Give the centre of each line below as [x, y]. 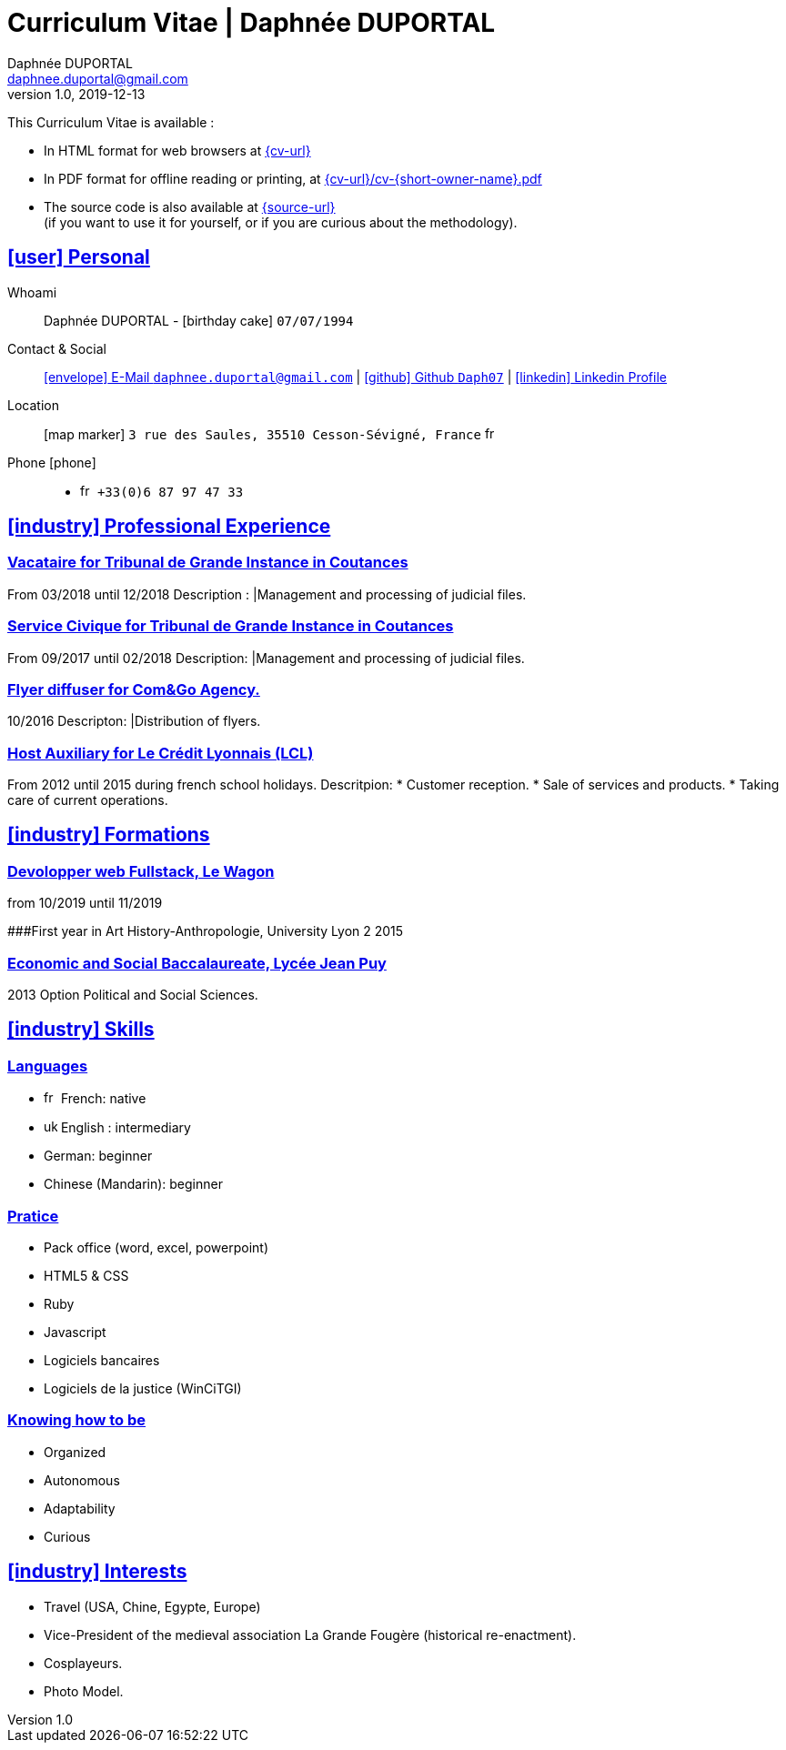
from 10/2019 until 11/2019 [85, 903]
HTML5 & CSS [86, 1276]
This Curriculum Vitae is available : [111, 122]
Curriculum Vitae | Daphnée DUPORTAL [252, 23]
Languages [48, 1066]
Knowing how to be [77, 1420]
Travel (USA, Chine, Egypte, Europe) [152, 1606]
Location [33, 405]
